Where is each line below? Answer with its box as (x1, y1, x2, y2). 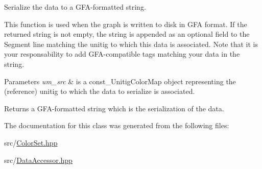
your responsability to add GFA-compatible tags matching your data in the (4, 49, 240, 59)
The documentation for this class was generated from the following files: (4, 120, 229, 131)
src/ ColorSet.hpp (4, 137, 58, 148)
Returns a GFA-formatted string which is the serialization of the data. (4, 103, 224, 113)
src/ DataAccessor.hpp (4, 154, 73, 165)
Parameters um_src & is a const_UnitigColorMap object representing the (4, 76, 236, 86)
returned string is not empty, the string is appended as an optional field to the (4, 29, 250, 39)
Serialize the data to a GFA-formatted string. (4, 2, 146, 12)
